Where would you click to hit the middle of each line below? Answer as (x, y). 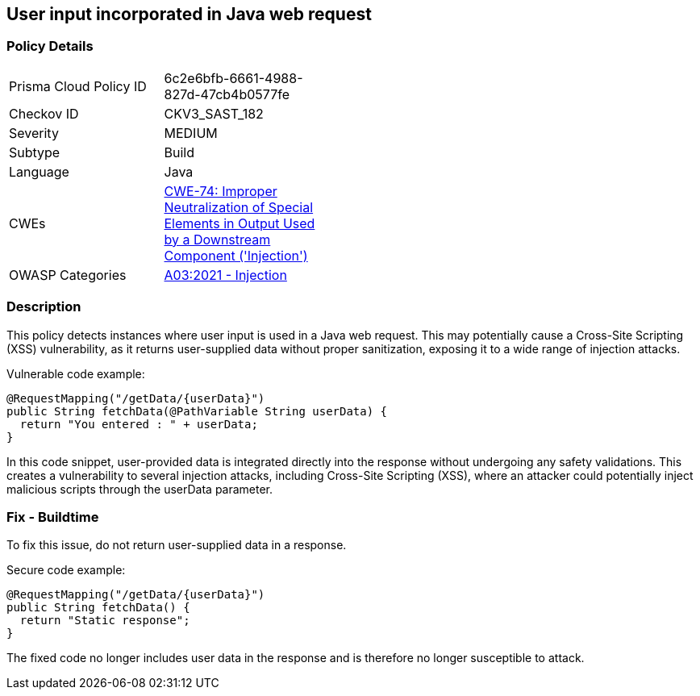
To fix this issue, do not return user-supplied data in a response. (177, 545)
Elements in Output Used (240, 223)
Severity (34, 133)
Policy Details (50, 46)
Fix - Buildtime (53, 517)
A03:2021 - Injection (225, 275)
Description (44, 307)
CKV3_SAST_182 (214, 113)
